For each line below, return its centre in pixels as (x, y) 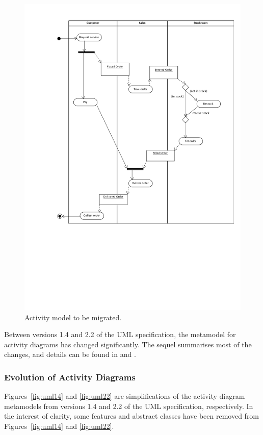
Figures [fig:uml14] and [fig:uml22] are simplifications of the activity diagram (125, 396)
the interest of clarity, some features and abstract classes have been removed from (132, 416)
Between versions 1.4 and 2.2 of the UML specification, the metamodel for (120, 334)
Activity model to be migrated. (73, 317)
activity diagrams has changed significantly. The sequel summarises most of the (128, 344)
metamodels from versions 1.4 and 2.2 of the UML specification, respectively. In (129, 406)
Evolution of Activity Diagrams (70, 377)
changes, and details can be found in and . (70, 354)
